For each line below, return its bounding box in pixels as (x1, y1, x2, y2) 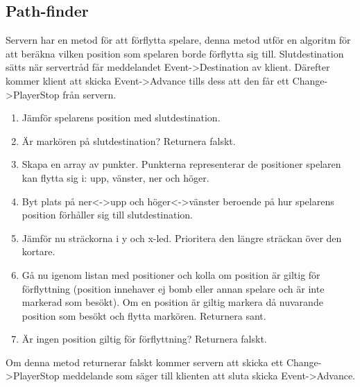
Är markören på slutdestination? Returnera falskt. (22, 133, 236, 148)
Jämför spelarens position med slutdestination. (22, 110, 221, 125)
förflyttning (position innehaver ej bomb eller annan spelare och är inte (22, 281, 325, 295)
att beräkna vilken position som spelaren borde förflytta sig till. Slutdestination (6, 46, 344, 60)
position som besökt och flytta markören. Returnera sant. (22, 308, 266, 322)
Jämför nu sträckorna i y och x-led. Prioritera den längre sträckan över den (22, 230, 342, 245)
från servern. (62, 87, 117, 101)
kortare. (22, 244, 55, 259)
